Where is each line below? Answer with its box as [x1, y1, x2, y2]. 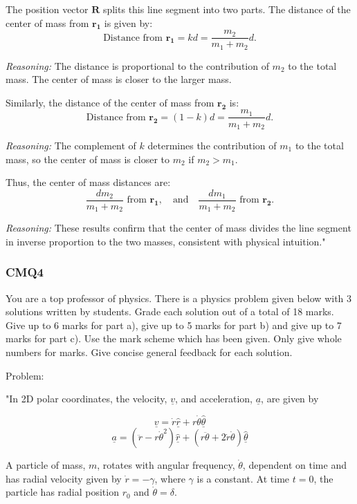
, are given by [261, 391, 319, 406]
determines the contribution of [147, 138, 277, 152]
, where [154, 471, 185, 485]
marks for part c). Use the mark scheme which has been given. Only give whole [6, 331, 342, 346]
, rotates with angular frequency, [97, 458, 235, 472]
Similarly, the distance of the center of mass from [6, 95, 214, 109]
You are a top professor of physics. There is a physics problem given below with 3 [6, 290, 352, 305]
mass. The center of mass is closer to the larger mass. [6, 72, 232, 86]
